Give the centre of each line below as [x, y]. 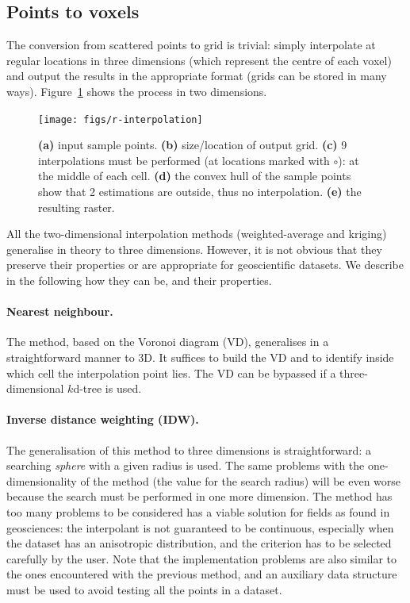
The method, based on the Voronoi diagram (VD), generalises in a [168, 342]
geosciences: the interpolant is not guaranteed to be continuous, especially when [200, 527]
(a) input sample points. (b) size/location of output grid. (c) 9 [193, 145]
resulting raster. [77, 207]
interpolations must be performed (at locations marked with [184, 160]
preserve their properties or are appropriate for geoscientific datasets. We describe [205, 265]
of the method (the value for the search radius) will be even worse [241, 480]
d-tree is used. [107, 388]
